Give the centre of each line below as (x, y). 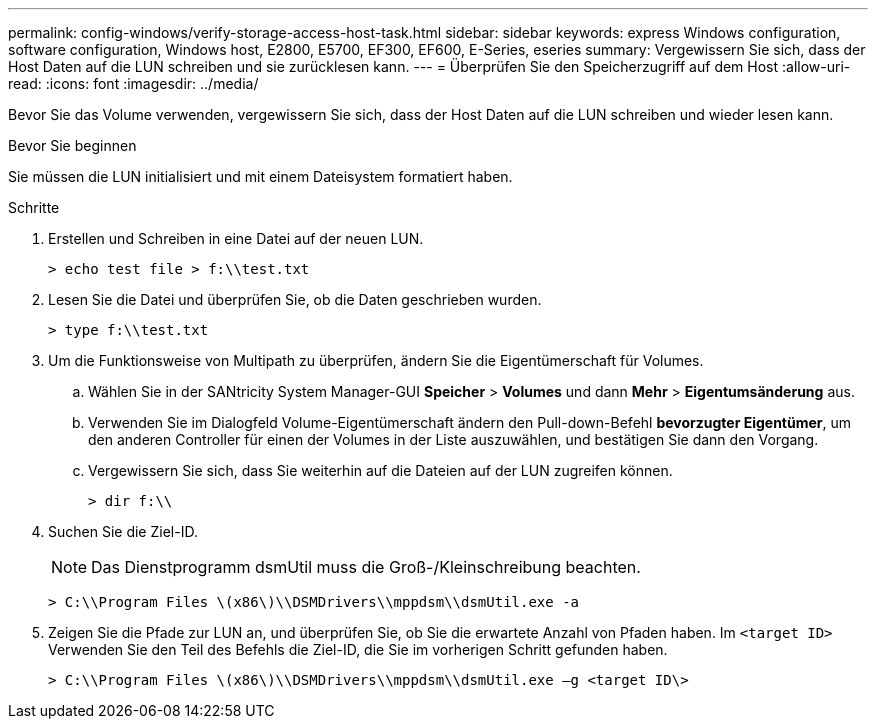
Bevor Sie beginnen (72, 145)
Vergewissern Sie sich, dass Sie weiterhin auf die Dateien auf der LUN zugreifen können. (380, 470)
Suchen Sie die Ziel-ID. (123, 531)
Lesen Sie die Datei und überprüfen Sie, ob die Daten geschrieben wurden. (295, 299)
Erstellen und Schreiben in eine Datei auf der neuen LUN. (236, 238)
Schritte (34, 207)
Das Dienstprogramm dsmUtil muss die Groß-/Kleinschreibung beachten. (366, 567)
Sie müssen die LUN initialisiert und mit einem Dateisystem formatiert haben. (260, 176)
